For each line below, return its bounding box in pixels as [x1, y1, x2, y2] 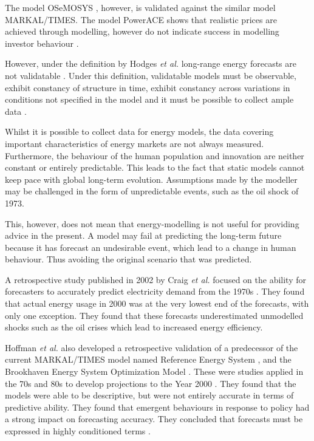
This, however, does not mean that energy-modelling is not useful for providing [5, 217, 299, 230]
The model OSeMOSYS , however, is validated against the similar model [5, 1, 276, 13]
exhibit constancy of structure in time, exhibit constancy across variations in [5, 81, 290, 94]
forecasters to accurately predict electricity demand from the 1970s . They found [5, 285, 305, 298]
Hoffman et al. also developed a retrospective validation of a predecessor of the [5, 341, 298, 354]
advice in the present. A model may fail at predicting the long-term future [5, 229, 282, 242]
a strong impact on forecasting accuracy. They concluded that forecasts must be [5, 412, 303, 425]
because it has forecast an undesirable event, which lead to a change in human [5, 241, 296, 253]
